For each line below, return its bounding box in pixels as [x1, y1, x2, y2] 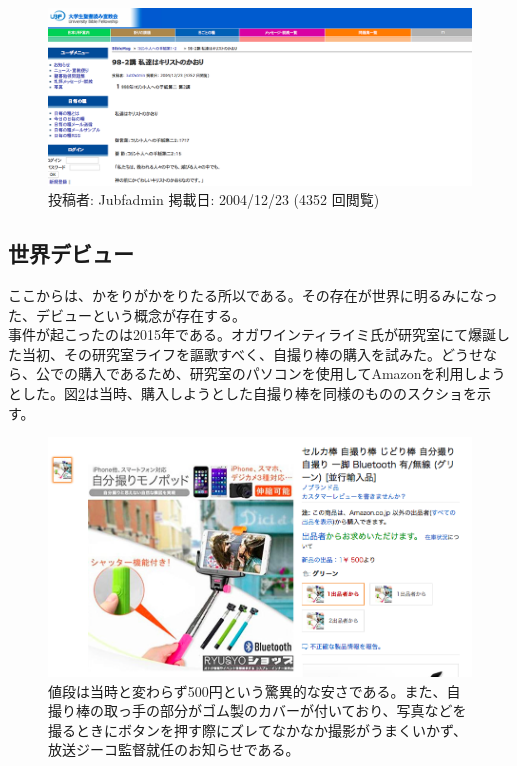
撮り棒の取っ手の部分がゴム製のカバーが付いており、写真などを [48, 700, 467, 721]
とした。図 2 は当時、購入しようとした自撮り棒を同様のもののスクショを [8, 382, 477, 403]
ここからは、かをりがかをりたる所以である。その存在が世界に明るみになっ [8, 285, 498, 306]
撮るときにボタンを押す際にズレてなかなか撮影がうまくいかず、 [48, 719, 468, 740]
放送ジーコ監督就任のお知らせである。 [48, 739, 300, 760]
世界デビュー [8, 238, 134, 269]
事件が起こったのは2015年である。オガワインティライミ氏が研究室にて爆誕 [8, 324, 497, 345]
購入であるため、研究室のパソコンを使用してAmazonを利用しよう [77, 363, 506, 384]
